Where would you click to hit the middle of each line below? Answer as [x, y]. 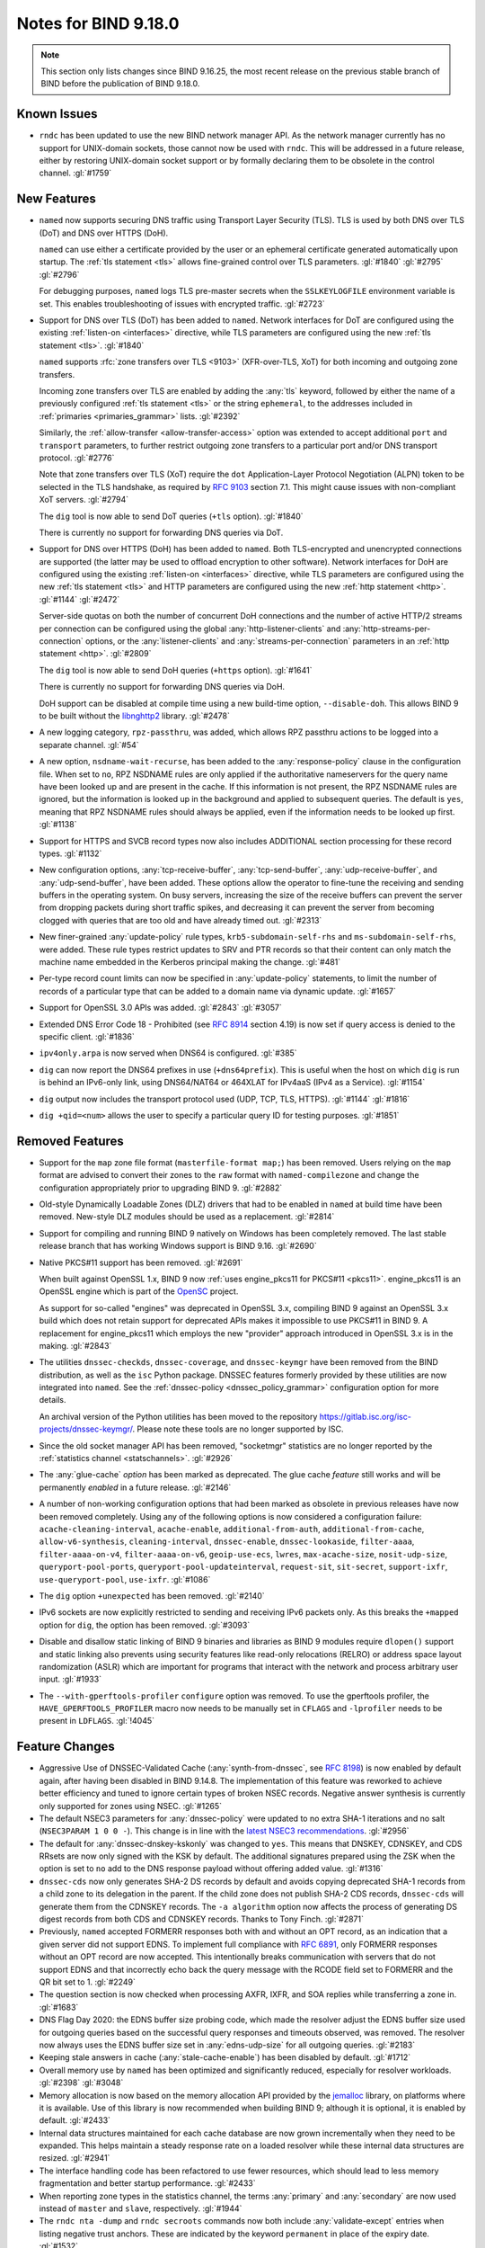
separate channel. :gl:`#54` [89, 745]
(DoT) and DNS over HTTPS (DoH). [104, 233]
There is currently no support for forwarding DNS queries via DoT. [161, 532]
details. [53, 1400]
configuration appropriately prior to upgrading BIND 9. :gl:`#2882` [161, 1188]
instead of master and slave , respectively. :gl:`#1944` [141, 2208]
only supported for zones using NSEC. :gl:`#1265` [130, 1806]
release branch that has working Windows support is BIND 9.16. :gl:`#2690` [178, 1246]
